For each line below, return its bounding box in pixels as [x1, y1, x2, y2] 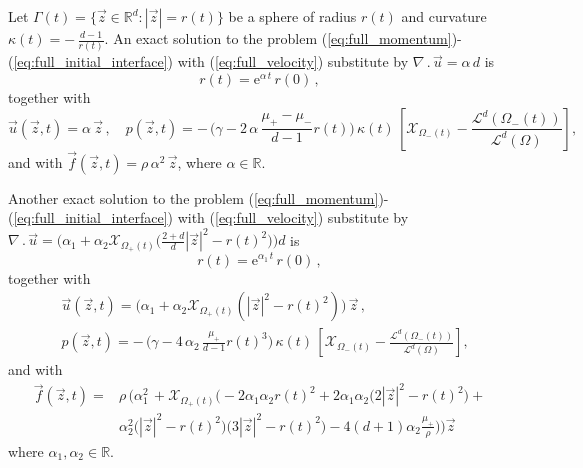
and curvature [401, 6, 487, 26]
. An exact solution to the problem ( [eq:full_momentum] [104, 28, 452, 48]
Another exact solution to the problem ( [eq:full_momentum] [8, 187, 379, 208]
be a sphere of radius [228, 6, 357, 26]
